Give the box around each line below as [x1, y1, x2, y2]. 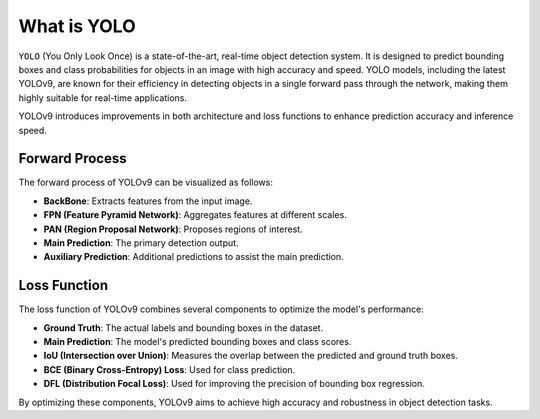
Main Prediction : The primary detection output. [43, 236, 239, 249]
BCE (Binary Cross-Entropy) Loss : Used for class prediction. [43, 363, 296, 375]
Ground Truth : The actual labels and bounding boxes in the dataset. [43, 321, 324, 334]
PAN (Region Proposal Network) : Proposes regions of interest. [43, 223, 304, 235]
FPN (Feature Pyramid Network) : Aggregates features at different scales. [43, 209, 347, 221]
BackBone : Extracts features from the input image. [43, 195, 253, 207]
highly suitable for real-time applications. [18, 91, 188, 104]
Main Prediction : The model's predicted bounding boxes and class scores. [43, 336, 352, 348]
